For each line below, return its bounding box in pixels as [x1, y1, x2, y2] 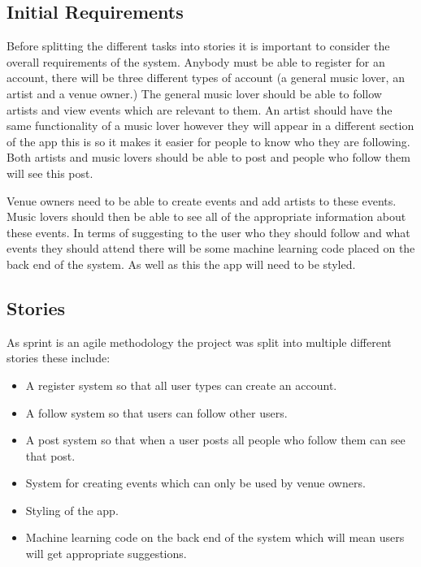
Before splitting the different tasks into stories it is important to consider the [7, 37, 390, 54]
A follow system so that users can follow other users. [25, 404, 288, 421]
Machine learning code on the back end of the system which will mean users [25, 529, 405, 546]
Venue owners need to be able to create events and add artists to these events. [7, 192, 397, 209]
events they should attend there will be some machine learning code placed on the [7, 240, 415, 257]
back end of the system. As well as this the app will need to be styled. [7, 255, 356, 272]
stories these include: [7, 349, 111, 366]
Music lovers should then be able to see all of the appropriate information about [7, 208, 406, 225]
